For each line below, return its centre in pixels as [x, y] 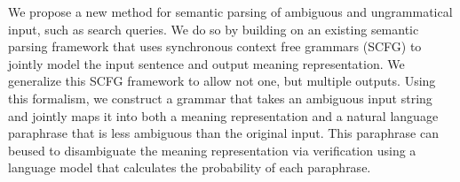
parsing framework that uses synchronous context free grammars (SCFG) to [215, 46]
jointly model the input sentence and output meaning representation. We [206, 63]
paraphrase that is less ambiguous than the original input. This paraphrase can [223, 133]
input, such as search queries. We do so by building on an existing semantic [214, 29]
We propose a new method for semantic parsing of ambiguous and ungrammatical [230, 11]
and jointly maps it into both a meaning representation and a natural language [223, 115]
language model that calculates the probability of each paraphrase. [190, 167]
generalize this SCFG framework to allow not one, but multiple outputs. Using [222, 81]
